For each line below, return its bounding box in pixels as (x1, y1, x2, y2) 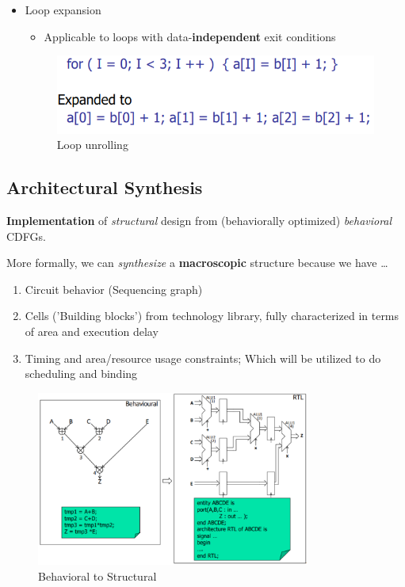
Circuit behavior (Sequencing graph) (25, 280, 203, 297)
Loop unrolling (56, 136, 128, 153)
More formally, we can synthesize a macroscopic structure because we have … (6, 254, 388, 271)
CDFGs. (6, 227, 46, 244)
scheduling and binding (25, 365, 138, 382)
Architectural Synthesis (6, 175, 203, 200)
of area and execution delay (25, 322, 159, 339)
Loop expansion (25, 2, 101, 17)
